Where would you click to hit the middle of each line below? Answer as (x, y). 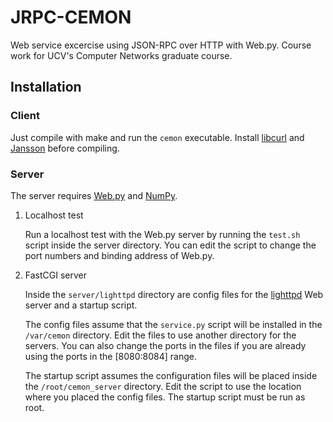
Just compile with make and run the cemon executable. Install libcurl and (157, 137)
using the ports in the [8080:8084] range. (110, 356)
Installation (46, 87)
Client (25, 116)
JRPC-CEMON (71, 17)
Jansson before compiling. (65, 148)
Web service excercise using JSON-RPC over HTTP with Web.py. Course (161, 45)
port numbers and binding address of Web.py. (119, 255)
